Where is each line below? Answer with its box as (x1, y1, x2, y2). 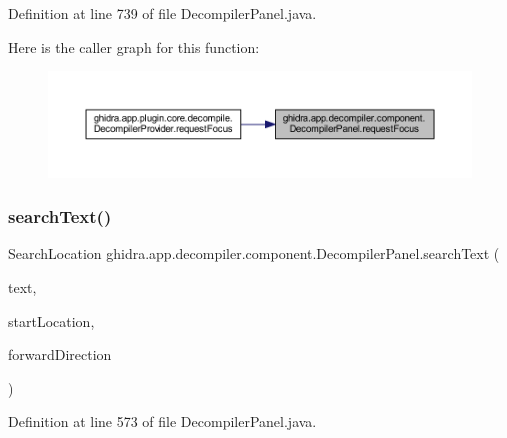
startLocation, (8, 310, 95, 331)
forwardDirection (8, 344, 112, 365)
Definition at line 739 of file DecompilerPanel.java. (8, 3, 317, 23)
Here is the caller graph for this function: (8, 36, 260, 57)
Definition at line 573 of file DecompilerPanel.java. (8, 411, 317, 432)
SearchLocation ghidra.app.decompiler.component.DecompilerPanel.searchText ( (8, 243, 500, 264)
